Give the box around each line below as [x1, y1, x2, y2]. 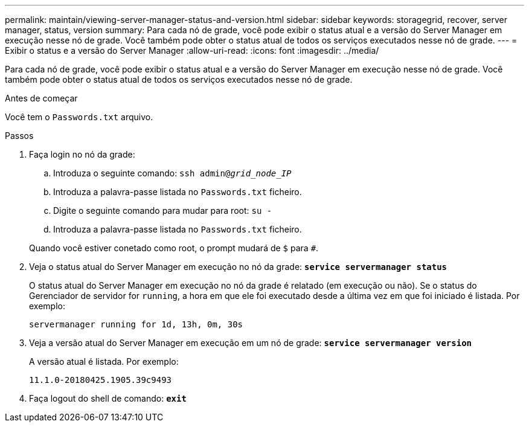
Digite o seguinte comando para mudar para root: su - [53, 205, 272, 216]
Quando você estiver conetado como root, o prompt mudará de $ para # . [29, 243, 319, 253]
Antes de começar [5, 93, 78, 103]
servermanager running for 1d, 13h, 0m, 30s [29, 319, 243, 329]
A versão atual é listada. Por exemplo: [29, 356, 179, 367]
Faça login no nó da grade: [29, 149, 135, 159]
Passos [5, 130, 34, 141]
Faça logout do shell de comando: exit [29, 393, 187, 403]
